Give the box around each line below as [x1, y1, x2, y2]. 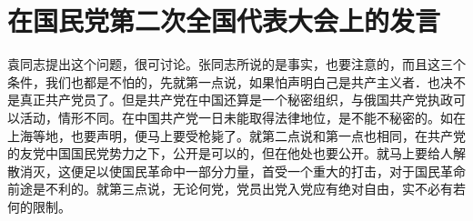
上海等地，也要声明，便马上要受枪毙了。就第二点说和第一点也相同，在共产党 [7, 126, 466, 145]
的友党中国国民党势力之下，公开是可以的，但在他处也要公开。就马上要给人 [7, 144, 453, 163]
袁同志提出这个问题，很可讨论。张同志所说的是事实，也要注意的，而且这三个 [7, 55, 466, 74]
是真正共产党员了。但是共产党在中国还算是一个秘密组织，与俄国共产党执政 [7, 90, 453, 109]
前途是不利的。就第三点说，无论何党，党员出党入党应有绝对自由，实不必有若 [7, 179, 466, 198]
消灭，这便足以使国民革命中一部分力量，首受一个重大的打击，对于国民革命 [19, 161, 466, 180]
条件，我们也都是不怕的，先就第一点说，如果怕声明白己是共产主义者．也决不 [7, 72, 466, 91]
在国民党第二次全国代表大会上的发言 [7, 2, 441, 39]
